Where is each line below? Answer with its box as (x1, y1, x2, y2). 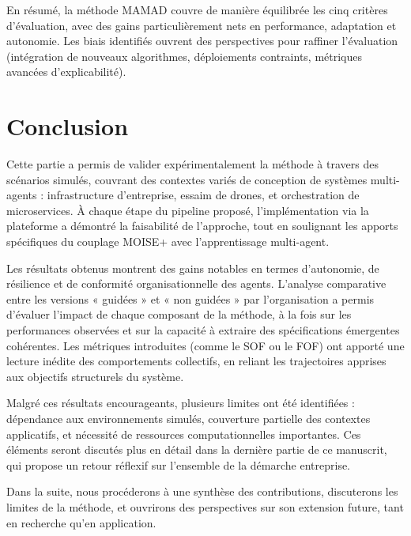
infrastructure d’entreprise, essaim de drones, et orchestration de (47, 187, 360, 203)
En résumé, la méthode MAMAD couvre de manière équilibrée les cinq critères (6, 2, 388, 17)
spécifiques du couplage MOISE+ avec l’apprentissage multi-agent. (6, 233, 330, 250)
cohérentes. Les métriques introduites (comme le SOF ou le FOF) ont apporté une (6, 337, 405, 353)
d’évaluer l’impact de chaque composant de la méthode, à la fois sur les (6, 306, 352, 323)
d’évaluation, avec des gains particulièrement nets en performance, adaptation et (6, 17, 397, 33)
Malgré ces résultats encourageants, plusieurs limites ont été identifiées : (6, 394, 355, 411)
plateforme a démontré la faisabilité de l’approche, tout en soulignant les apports (6, 217, 398, 234)
